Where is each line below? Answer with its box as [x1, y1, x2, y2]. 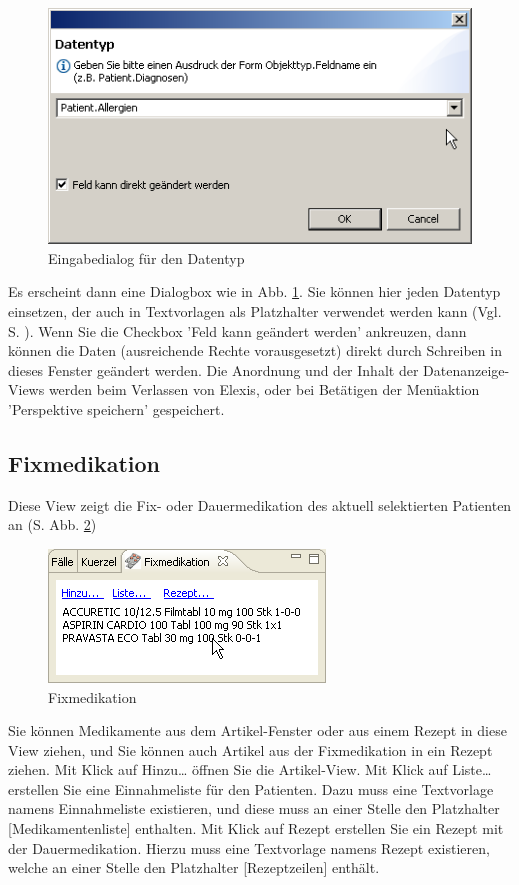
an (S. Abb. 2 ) [8, 514, 97, 535]
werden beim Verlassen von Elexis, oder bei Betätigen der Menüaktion [48, 379, 480, 400]
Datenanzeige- [423, 359, 510, 380]
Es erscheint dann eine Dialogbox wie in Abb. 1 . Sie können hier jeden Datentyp [8, 281, 501, 302]
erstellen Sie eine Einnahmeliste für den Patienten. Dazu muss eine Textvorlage [8, 778, 494, 799]
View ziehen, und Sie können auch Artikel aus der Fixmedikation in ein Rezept [8, 739, 493, 760]
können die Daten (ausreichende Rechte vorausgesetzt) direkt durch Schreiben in [8, 340, 502, 361]
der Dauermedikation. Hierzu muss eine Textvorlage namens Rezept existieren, [8, 837, 490, 858]
